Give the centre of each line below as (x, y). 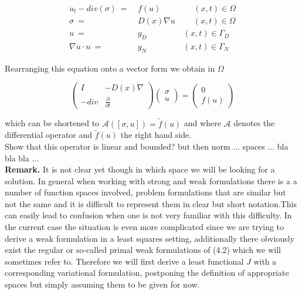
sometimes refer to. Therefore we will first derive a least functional (124, 261)
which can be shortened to (52, 123)
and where (202, 123)
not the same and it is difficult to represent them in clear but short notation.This (151, 203)
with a (265, 261)
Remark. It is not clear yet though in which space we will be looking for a (140, 169)
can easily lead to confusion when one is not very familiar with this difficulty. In (148, 215)
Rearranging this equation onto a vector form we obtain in (110, 68)
